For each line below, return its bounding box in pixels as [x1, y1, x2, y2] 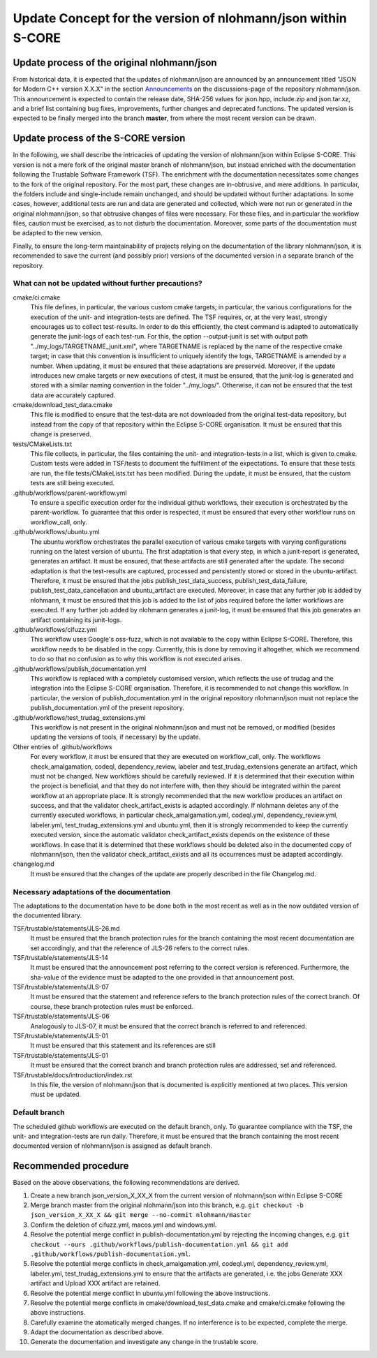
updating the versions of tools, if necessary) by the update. [30, 733, 201, 741]
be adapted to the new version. [13, 229, 103, 237]
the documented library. [13, 911, 82, 920]
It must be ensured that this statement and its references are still [30, 1041, 216, 1050]
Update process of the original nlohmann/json [13, 57, 217, 68]
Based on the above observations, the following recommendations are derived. [13, 1179, 240, 1187]
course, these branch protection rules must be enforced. [30, 1002, 193, 1010]
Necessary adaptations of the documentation [13, 887, 171, 896]
